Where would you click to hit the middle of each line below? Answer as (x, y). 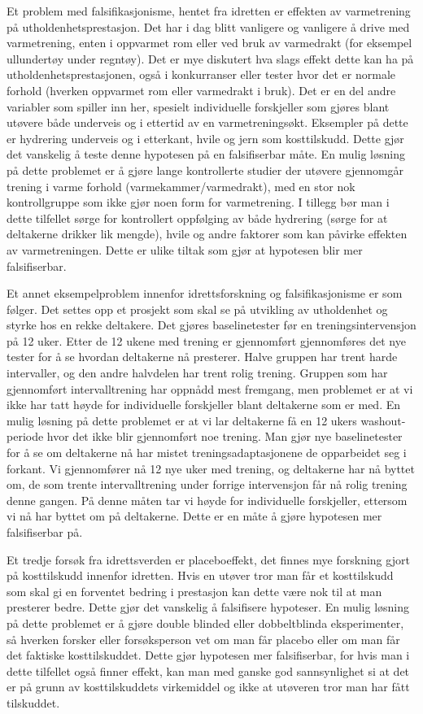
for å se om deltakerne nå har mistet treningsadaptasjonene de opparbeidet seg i (207, 453)
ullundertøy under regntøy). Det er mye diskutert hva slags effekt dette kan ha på (210, 58)
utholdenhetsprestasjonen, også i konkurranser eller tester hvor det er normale (201, 74)
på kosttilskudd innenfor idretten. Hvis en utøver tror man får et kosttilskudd (200, 575)
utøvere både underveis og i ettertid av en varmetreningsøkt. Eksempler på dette (207, 122)
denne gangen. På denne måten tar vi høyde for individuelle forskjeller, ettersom (207, 500)
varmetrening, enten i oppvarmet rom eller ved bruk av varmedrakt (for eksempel (209, 43)
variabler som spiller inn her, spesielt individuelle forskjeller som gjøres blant (198, 106)
